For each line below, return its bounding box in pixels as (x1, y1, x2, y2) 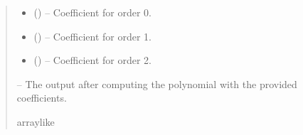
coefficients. (16, 90, 67, 105)
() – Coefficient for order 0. (33, 5, 151, 19)
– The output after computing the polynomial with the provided (16, 76, 297, 91)
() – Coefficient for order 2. (33, 53, 151, 67)
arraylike (16, 114, 55, 129)
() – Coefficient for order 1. (33, 28, 151, 43)
